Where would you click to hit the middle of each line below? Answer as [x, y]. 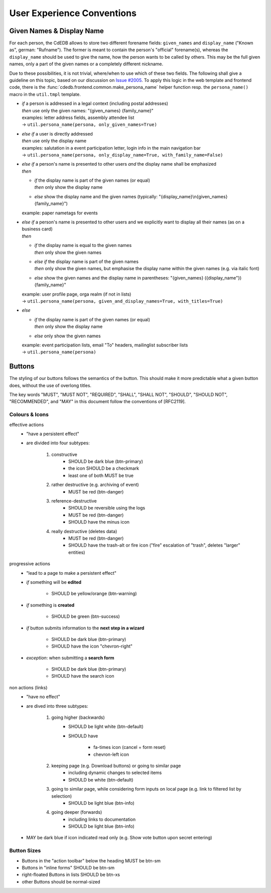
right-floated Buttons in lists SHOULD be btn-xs [71, 875]
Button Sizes [25, 851]
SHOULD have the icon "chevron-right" [92, 646]
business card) [37, 229]
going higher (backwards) [78, 717]
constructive [64, 454]
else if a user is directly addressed [57, 134]
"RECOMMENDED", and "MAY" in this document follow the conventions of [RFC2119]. [97, 402]
